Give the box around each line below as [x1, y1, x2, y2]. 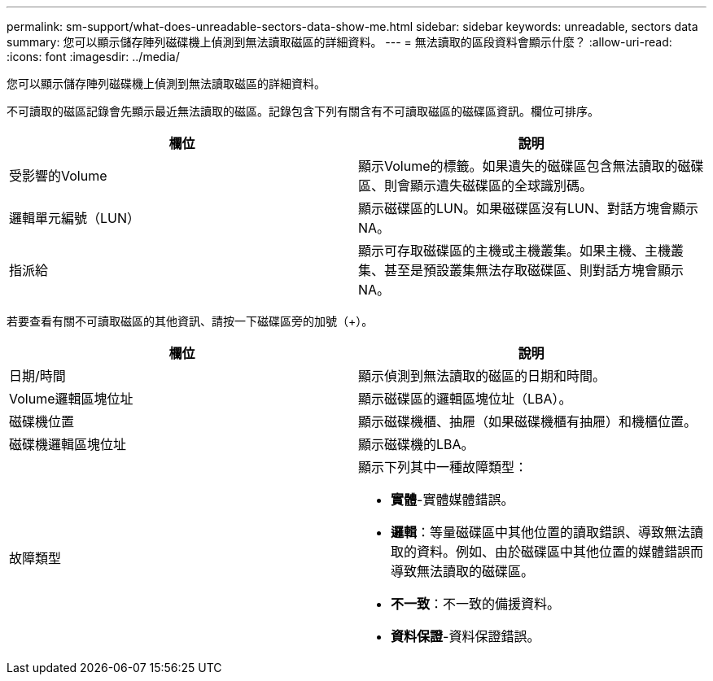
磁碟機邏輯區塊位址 [9, 436, 127, 452]
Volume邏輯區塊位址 [9, 391, 133, 407]
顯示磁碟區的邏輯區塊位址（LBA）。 [358, 391, 572, 407]
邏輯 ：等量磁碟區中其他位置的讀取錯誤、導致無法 [391, 524, 691, 540]
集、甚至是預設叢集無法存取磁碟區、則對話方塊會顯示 [358, 262, 685, 278]
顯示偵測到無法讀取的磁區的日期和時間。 [358, 368, 606, 384]
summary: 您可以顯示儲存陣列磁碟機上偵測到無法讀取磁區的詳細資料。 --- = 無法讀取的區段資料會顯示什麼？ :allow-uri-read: [7, 35, 672, 49]
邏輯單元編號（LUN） [9, 210, 141, 226]
